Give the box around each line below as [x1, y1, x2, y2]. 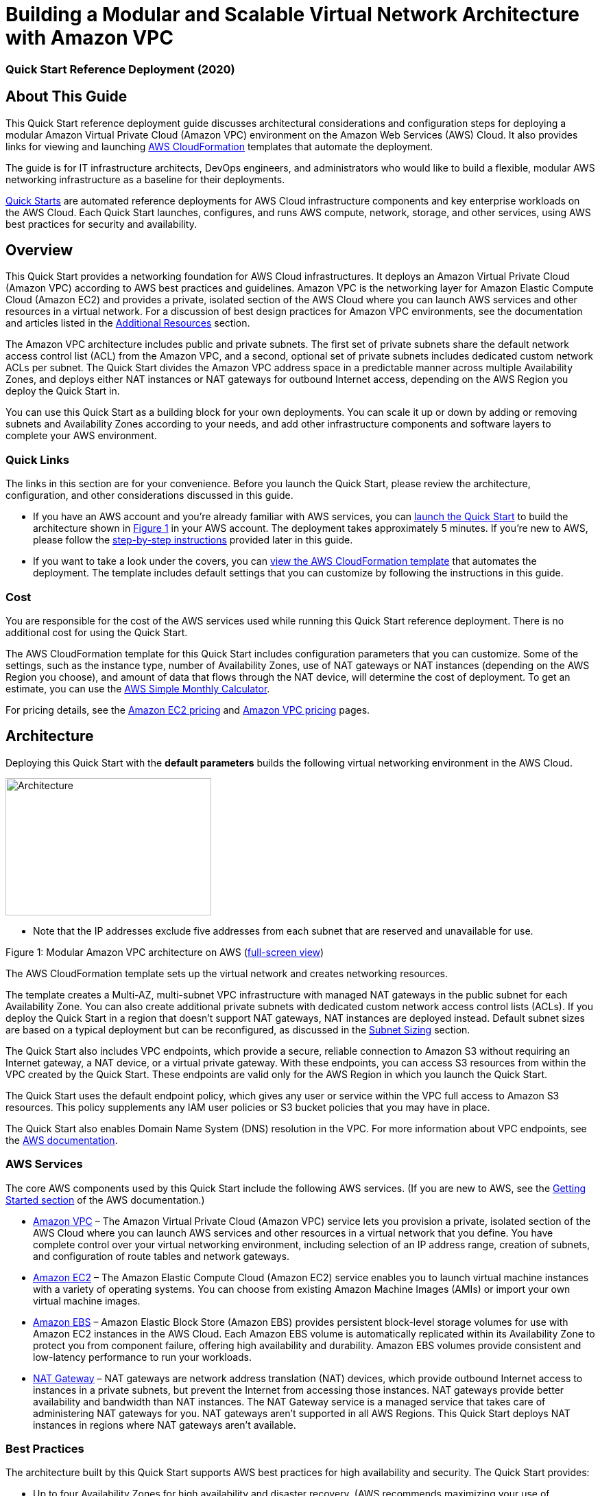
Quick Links [5, 452, 69, 467]
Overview [5, 242, 73, 259]
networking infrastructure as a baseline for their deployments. [5, 173, 285, 185]
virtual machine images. [33, 1294, 141, 1307]
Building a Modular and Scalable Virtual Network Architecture [5, 3, 580, 26]
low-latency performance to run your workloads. [33, 1351, 252, 1363]
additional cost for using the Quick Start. [5, 626, 188, 638]
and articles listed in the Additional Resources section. [5, 317, 250, 329]
